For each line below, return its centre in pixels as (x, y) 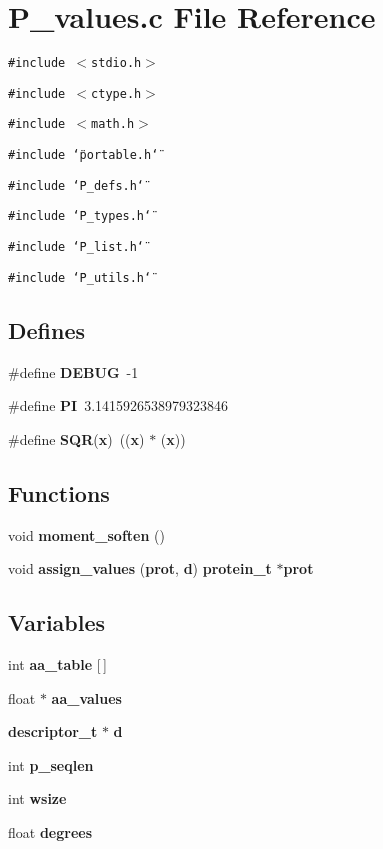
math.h (113, 124)
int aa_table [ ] (57, 663)
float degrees (50, 831)
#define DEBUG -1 (73, 371)
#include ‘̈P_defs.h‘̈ (76, 185)
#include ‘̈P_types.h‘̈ (80, 216)
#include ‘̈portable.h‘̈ (83, 155)
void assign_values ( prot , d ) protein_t (140, 568)
